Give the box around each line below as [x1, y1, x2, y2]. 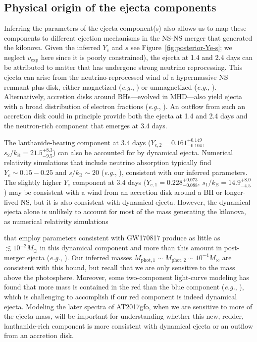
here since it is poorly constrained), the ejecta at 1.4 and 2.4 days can [41, 52, 253, 62]
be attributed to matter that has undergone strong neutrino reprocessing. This [4, 62, 243, 72]
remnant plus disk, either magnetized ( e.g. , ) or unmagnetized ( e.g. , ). [4, 81, 217, 92]
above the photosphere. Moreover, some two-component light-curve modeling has [4, 272, 250, 282]
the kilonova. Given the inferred [4, 42, 101, 53]
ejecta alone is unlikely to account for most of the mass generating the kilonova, [4, 206, 246, 217]
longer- [224, 187, 246, 197]
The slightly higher [4, 176, 62, 187]
